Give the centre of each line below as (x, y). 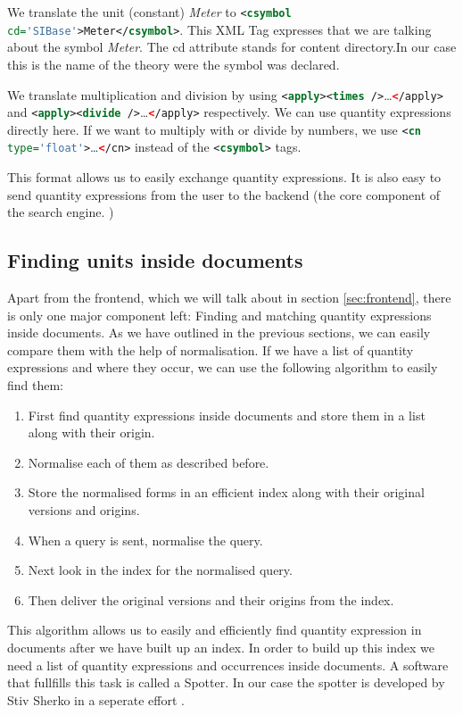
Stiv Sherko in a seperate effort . (96, 699)
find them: (36, 385)
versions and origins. (84, 510)
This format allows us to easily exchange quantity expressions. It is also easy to (224, 177)
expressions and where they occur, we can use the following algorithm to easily (223, 367)
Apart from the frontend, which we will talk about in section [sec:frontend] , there (229, 298)
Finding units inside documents (155, 260)
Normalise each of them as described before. (149, 462)
